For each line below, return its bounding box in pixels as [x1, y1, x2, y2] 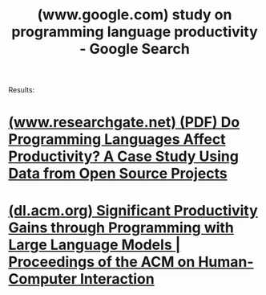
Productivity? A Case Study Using [8, 147, 239, 166]
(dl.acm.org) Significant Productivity [8, 201, 258, 219]
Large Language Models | [8, 236, 181, 254]
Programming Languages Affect [8, 130, 226, 149]
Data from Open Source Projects [8, 165, 228, 182]
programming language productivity [11, 23, 258, 41]
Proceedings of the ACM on [8, 252, 195, 271]
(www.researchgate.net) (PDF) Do [8, 113, 240, 132]
